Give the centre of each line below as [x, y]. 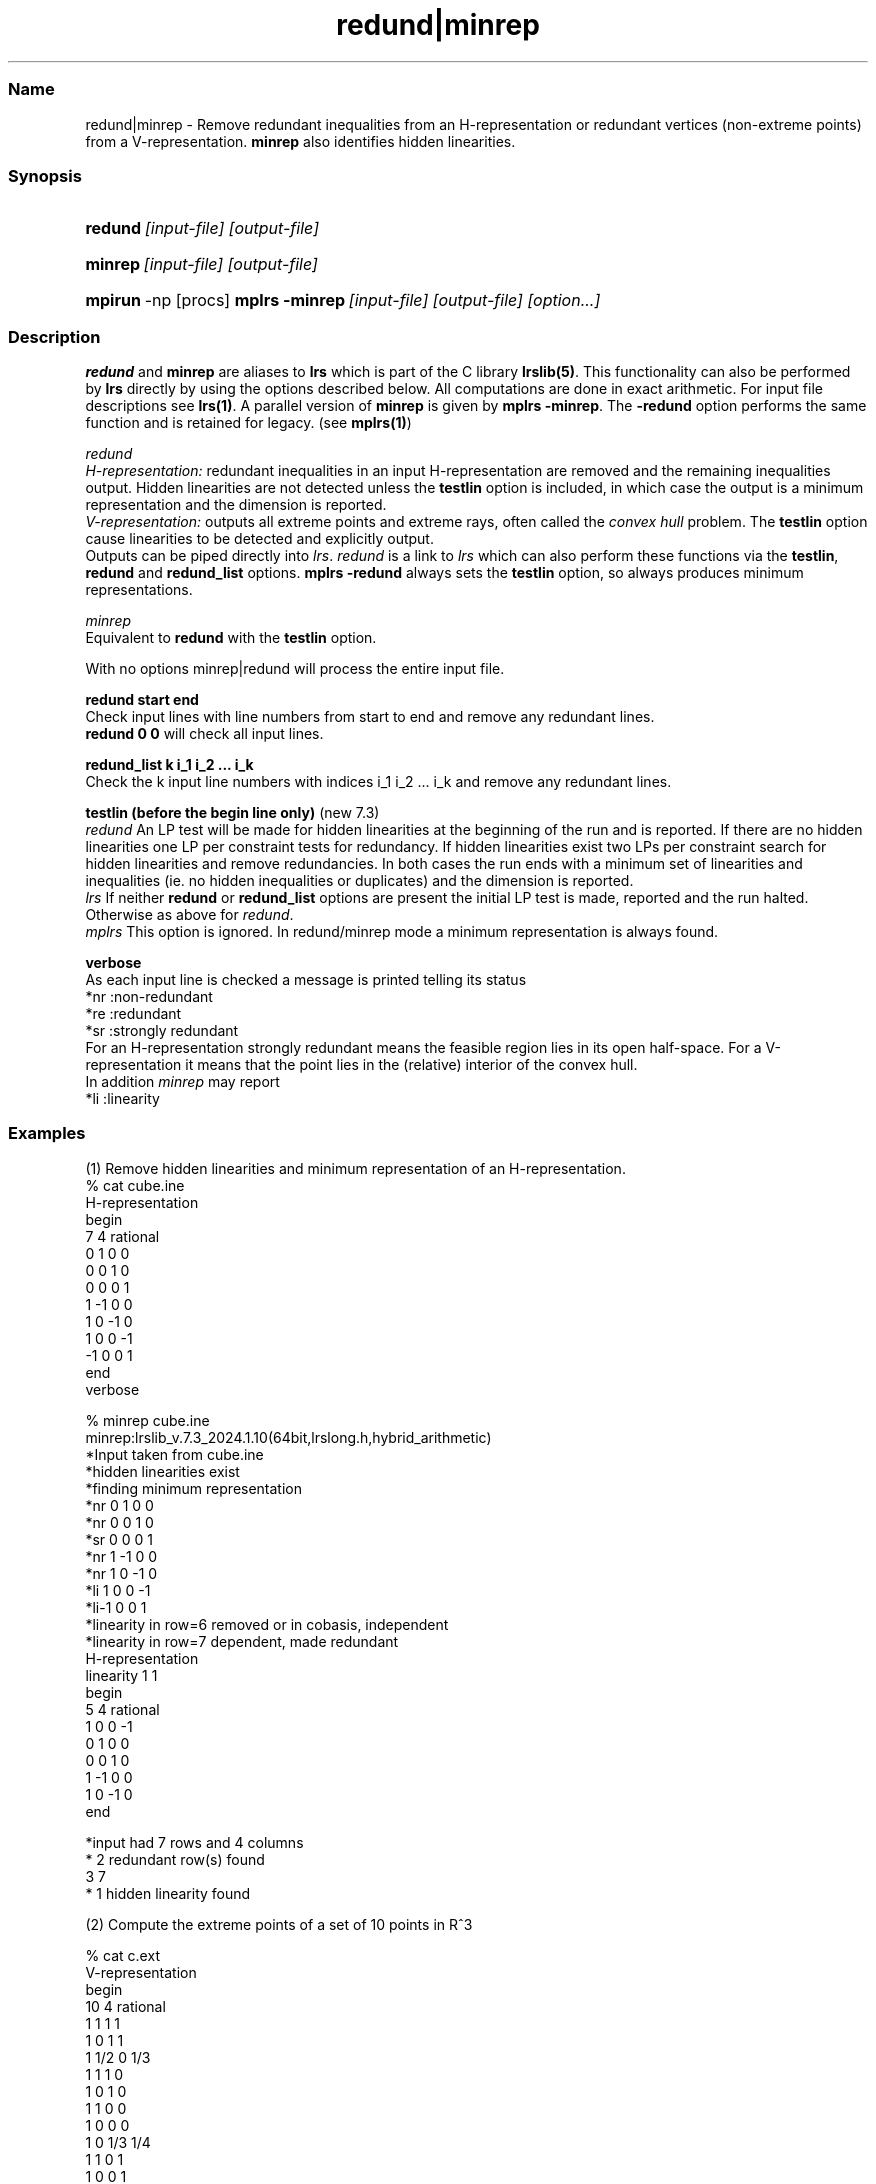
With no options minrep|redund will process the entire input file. [295, 668]
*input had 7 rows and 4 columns [194, 1842]
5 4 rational [122, 1709]
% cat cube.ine [135, 1185]
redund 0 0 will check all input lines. [204, 733]
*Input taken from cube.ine [174, 1454]
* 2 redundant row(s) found [175, 1859]
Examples [47, 1133]
